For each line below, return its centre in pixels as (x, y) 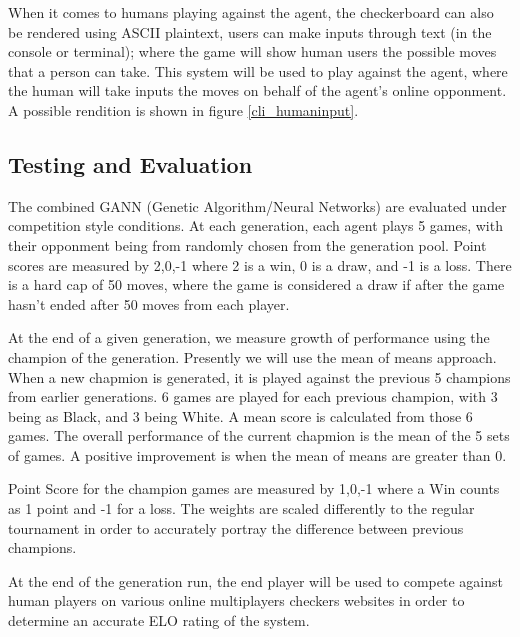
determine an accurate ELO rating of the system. (159, 620)
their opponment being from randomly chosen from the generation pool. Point (247, 244)
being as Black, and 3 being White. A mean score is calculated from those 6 (240, 415)
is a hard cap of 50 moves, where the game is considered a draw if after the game (256, 284)
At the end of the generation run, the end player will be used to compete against (255, 580)
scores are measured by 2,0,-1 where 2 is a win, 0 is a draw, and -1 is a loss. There (260, 264)
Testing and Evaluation (130, 163)
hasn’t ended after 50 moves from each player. (149, 303)
